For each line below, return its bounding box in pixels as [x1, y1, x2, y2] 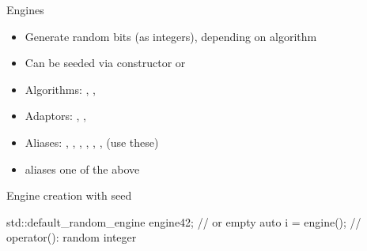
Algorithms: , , [25, 81, 96, 97]
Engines [6, 2, 44, 17]
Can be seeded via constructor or [25, 54, 186, 71]
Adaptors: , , [25, 107, 86, 124]
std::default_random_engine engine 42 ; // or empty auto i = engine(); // [6, 213, 361, 230]
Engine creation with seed [6, 187, 132, 204]
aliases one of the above [25, 160, 140, 177]
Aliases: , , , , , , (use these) [25, 133, 159, 150]
